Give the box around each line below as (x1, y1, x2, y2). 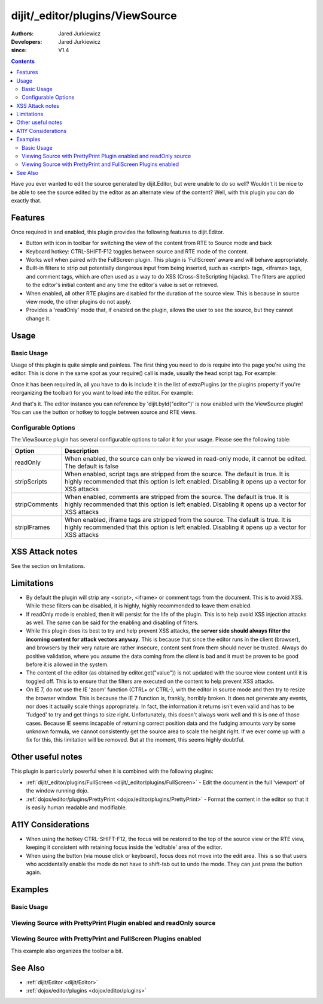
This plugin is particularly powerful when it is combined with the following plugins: (11, 767, 214, 775)
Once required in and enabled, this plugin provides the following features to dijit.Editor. (11, 228, 224, 235)
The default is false (65, 462, 119, 470)
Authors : (11, 30, 34, 37)
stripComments (14, 500, 58, 509)
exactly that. (11, 196, 42, 204)
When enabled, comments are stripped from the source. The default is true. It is (65, 493, 290, 501)
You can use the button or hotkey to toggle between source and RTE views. (11, 408, 197, 416)
